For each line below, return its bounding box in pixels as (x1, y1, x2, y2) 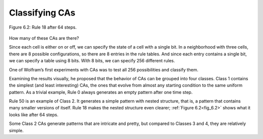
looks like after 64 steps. (9, 112, 58, 118)
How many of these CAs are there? (9, 35, 79, 41)
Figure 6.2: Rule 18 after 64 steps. (9, 24, 77, 30)
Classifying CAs (9, 7, 75, 18)
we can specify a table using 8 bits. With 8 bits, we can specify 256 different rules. (9, 58, 175, 64)
